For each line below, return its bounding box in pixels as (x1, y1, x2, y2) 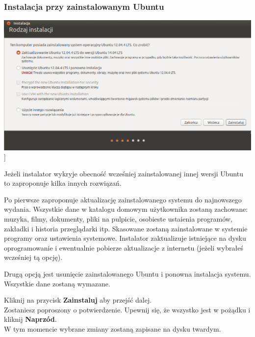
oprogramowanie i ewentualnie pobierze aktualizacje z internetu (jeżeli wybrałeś (4, 242, 243, 253)
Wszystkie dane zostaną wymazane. (4, 278, 110, 288)
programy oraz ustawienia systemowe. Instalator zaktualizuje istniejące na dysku (4, 233, 246, 243)
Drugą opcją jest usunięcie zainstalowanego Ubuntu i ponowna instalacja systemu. (4, 269, 251, 279)
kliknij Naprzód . (4, 314, 57, 324)
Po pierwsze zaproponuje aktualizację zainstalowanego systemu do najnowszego (4, 194, 242, 204)
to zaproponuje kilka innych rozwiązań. (4, 178, 122, 188)
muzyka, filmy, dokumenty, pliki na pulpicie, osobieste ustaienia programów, (4, 214, 232, 224)
